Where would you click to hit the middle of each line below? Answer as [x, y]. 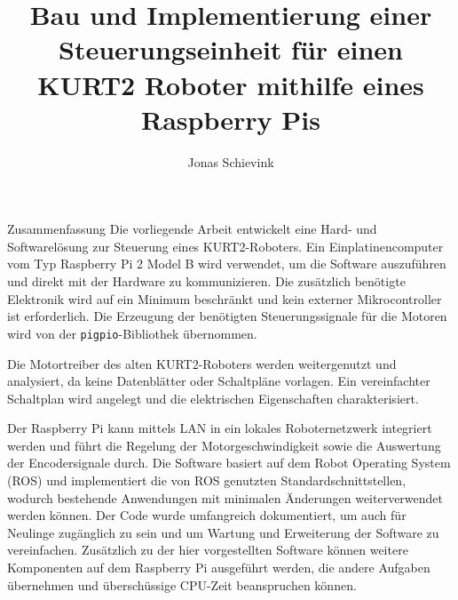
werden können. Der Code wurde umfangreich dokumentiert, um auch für [207, 515]
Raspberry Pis [231, 119]
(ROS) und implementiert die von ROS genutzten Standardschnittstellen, [207, 480]
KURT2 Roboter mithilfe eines [231, 84]
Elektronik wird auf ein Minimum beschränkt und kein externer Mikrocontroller [225, 298]
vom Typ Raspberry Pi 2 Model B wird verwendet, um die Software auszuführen [227, 264]
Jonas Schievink [231, 161]
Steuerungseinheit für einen [231, 49]
